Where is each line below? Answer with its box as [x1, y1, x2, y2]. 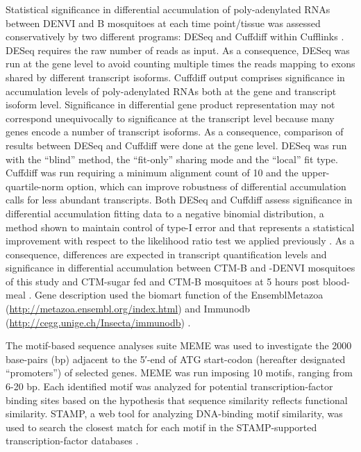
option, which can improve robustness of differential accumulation [67, 178, 346, 193]
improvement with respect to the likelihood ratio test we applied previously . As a [6, 233, 355, 248]
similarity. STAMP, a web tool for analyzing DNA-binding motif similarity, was [6, 406, 343, 421]
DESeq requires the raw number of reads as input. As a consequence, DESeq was [6, 42, 350, 57]
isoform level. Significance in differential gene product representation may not [6, 97, 335, 112]
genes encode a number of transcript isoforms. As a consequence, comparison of [6, 124, 344, 139]
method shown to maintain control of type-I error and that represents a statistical [6, 219, 355, 234]
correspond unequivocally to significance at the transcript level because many [6, 110, 335, 125]
